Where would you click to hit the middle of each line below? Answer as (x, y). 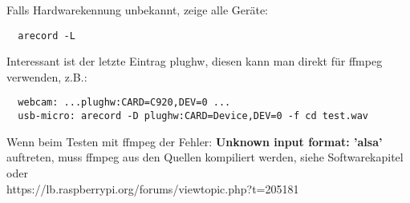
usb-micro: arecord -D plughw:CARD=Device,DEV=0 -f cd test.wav (193, 116)
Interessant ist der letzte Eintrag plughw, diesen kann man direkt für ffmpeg (195, 61)
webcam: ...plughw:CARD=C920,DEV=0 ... (124, 103)
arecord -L (47, 36)
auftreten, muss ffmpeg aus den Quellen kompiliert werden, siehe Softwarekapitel (205, 157)
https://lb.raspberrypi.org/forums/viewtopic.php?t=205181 (153, 188)
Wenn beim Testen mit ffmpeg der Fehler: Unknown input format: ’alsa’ (195, 141)
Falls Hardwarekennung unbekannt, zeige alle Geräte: (138, 10)
